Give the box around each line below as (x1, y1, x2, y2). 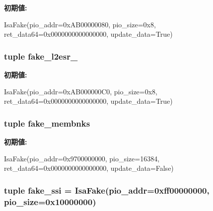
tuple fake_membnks (4, 117, 90, 129)
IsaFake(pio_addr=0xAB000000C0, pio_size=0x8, (4, 86, 157, 96)
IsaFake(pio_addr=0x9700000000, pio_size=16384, (4, 153, 160, 163)
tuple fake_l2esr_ (4, 50, 78, 62)
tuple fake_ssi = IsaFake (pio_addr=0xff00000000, (4, 184, 210, 196)
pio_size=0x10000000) (4, 195, 96, 208)
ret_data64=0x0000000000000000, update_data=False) (4, 163, 174, 173)
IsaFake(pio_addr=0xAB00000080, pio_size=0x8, (4, 19, 156, 29)
